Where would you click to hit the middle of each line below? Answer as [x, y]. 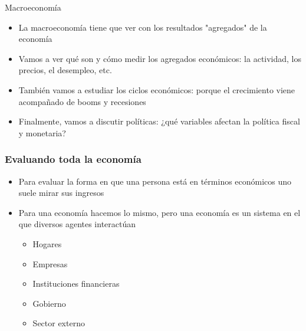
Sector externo [59, 323]
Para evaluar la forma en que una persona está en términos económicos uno [155, 181]
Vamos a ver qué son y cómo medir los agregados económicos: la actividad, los [160, 58]
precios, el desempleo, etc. [65, 70]
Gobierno [49, 303]
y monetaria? [42, 132]
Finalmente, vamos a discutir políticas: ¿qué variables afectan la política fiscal [159, 121]
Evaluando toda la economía [73, 159]
